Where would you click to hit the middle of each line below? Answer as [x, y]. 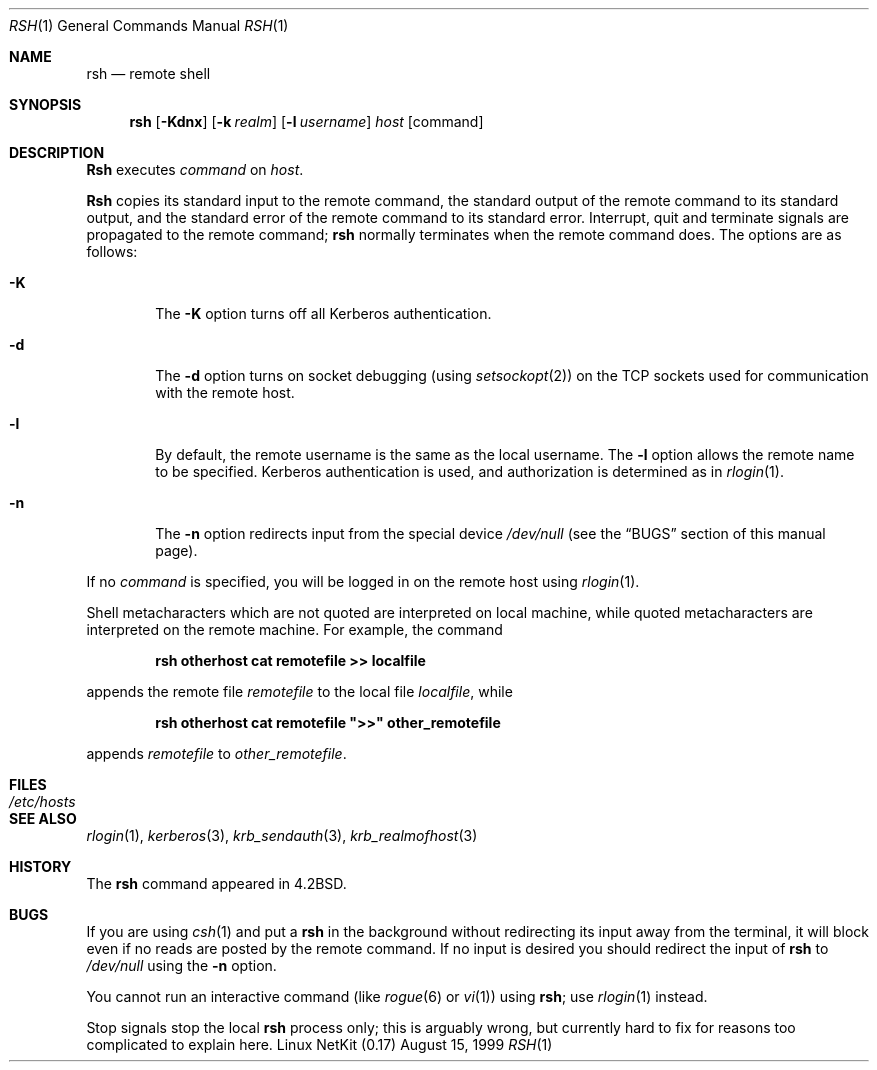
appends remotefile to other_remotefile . [216, 753]
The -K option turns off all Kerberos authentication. [323, 313]
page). [176, 550]
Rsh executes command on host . [195, 169]
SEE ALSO [43, 818]
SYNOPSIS [45, 104]
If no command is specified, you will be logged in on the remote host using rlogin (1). [363, 581]
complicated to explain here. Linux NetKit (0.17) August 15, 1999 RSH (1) [319, 1044]
